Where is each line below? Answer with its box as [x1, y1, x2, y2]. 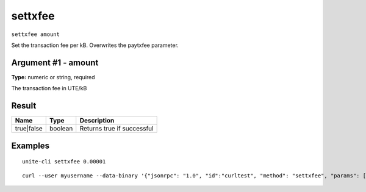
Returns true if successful [79, 124, 154, 133]
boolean [49, 124, 73, 133]
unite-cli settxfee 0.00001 [22, 158, 106, 165]
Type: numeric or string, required [11, 73, 95, 80]
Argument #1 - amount [11, 57, 99, 68]
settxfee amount [11, 30, 60, 38]
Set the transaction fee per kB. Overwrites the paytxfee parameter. [11, 41, 179, 49]
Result [11, 101, 37, 111]
